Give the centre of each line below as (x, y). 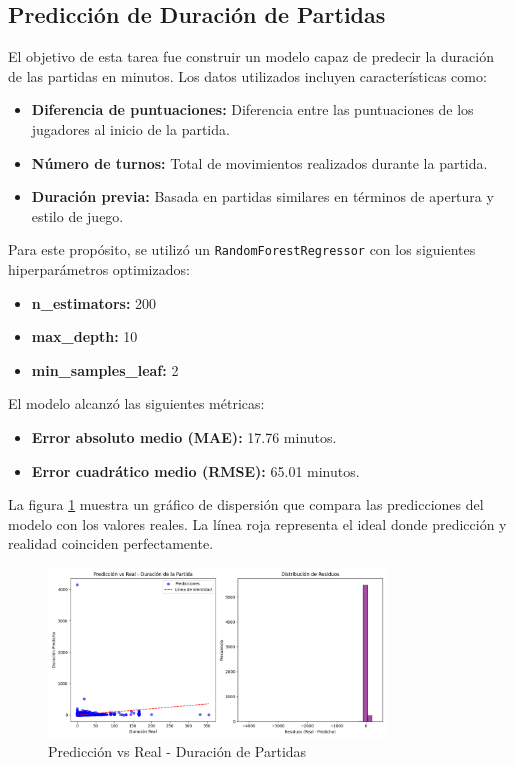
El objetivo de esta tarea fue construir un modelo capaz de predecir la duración (251, 56)
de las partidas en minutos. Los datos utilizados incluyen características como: (247, 75)
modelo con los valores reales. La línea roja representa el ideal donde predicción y (257, 523)
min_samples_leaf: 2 (105, 369)
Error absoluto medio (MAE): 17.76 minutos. (184, 436)
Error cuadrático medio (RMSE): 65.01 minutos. (195, 470)
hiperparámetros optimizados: (99, 269)
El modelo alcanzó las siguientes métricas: (136, 403)
